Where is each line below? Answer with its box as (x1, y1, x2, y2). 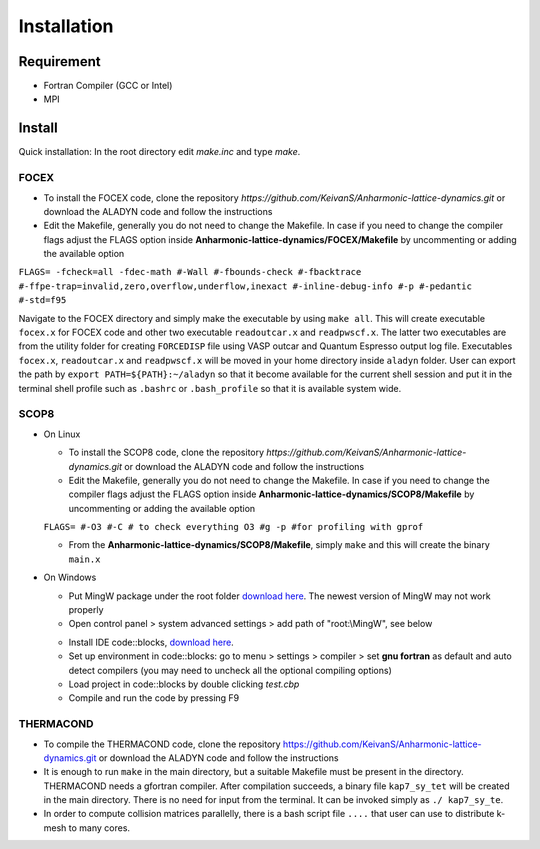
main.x (68, 553, 101, 565)
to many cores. (68, 821, 130, 834)
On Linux (43, 428, 81, 440)
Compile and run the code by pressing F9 (68, 692, 240, 704)
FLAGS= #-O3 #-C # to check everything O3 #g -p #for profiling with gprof (43, 521, 424, 533)
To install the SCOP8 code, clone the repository (68, 446, 265, 459)
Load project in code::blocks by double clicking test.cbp (68, 678, 300, 690)
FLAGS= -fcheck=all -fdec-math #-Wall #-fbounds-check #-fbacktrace (18, 266, 362, 278)
